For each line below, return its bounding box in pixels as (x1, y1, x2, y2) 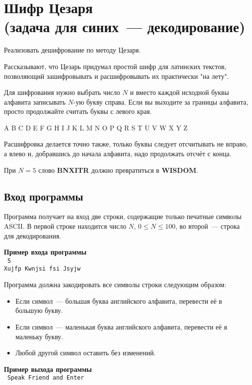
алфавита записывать (4, 96, 66, 107)
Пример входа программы (4, 247, 87, 257)
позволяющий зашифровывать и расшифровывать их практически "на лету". (4, 71, 229, 81)
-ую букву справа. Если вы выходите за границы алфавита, (73, 96, 249, 107)
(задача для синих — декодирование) (4, 17, 245, 37)
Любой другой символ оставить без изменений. (15, 348, 156, 358)
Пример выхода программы (4, 364, 92, 374)
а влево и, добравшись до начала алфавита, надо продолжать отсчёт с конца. (4, 148, 232, 159)
